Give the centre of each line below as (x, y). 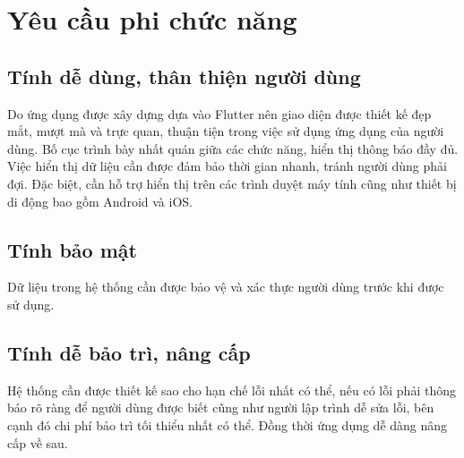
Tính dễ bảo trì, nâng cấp (129, 352)
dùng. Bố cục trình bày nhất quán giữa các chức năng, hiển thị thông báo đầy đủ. (233, 148)
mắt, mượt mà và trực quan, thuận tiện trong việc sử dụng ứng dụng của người (226, 131)
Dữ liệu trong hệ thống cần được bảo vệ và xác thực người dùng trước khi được (226, 287)
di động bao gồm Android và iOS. (100, 201)
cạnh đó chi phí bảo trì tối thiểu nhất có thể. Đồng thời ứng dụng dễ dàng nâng (228, 424)
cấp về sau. (38, 442)
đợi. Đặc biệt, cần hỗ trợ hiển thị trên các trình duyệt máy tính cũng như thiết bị (232, 183)
